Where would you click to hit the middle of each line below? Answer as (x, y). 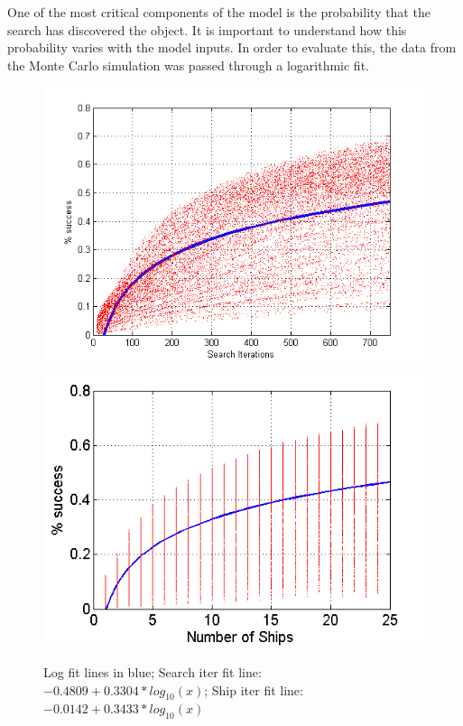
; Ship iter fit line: (254, 689)
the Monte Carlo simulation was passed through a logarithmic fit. (188, 65)
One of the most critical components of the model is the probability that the (219, 12)
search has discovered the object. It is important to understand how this (207, 29)
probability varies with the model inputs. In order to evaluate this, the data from (232, 47)
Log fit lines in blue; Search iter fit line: (153, 672)
